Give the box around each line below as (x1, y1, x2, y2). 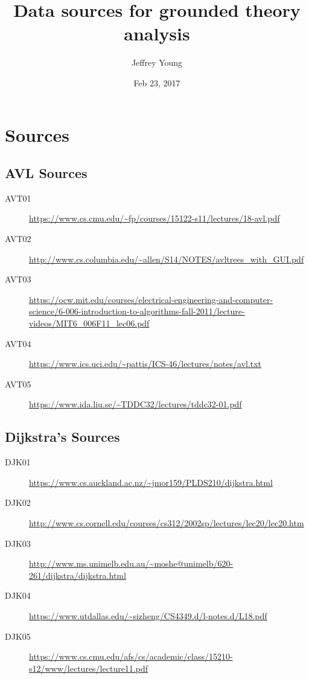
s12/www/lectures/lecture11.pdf (29, 661, 148, 674)
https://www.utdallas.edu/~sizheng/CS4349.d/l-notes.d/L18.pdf (29, 609, 267, 622)
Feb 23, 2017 (133, 76, 180, 89)
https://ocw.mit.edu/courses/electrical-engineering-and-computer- (29, 293, 273, 305)
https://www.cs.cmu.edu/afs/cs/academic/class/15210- (29, 650, 233, 663)
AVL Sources (5, 164, 88, 182)
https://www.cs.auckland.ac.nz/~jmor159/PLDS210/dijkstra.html (29, 476, 273, 488)
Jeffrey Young (131, 56, 183, 69)
